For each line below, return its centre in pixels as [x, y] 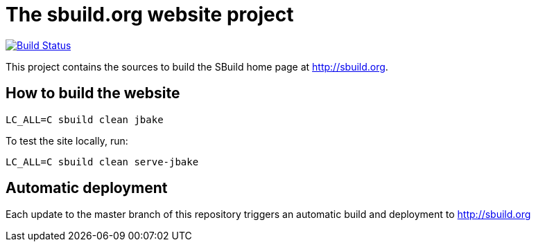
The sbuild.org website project [150, 15]
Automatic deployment [87, 188]
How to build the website [93, 93]
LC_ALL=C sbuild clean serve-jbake [102, 162]
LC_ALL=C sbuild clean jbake [85, 119]
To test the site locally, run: [67, 140]
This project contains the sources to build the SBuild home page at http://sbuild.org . [197, 66]
